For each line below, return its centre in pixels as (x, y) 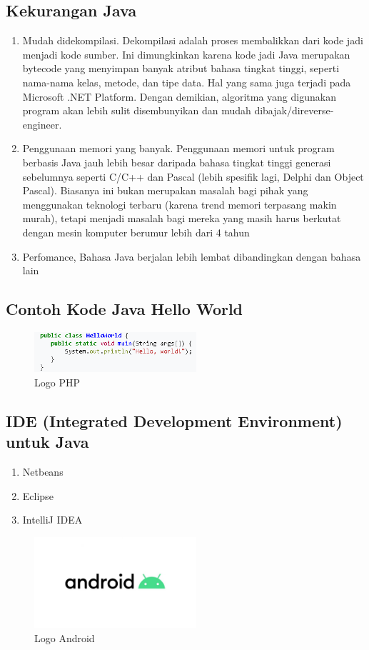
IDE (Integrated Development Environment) (174, 420)
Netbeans (43, 472)
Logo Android (65, 637)
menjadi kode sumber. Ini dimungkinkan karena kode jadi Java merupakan (186, 54)
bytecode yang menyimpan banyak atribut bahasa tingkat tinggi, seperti (181, 68)
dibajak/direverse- (294, 110)
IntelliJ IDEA (52, 520)
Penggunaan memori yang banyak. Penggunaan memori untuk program (178, 148)
